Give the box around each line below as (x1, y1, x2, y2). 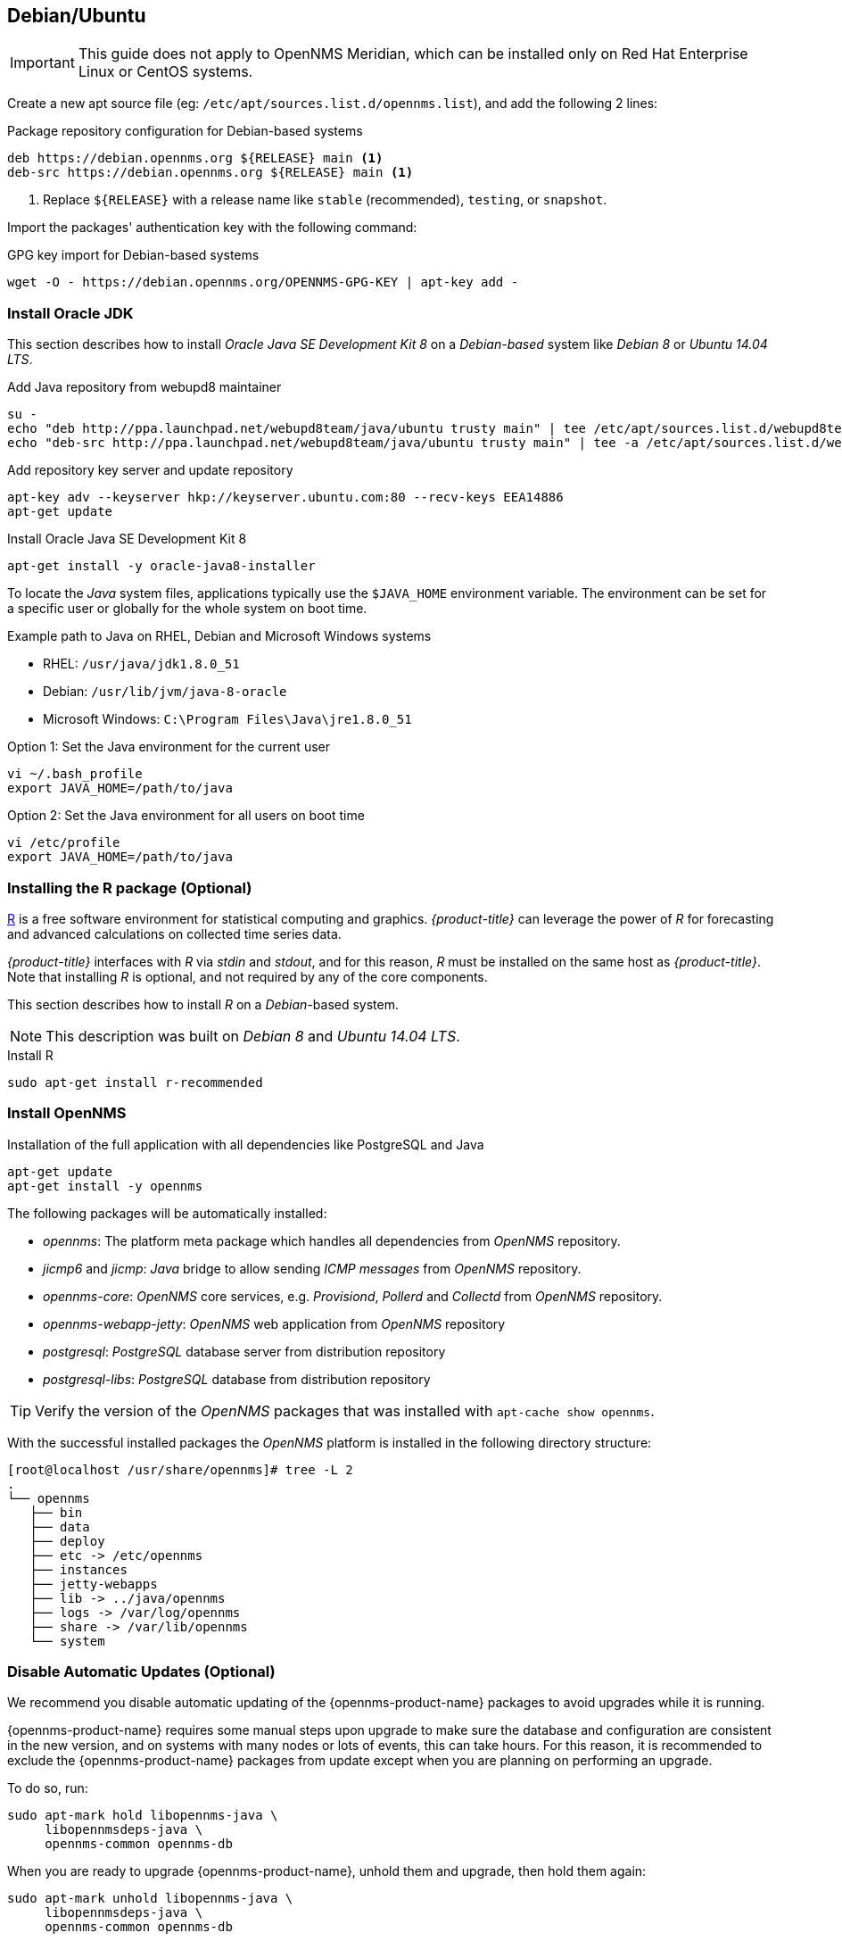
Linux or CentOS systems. (78, 62, 253, 81)
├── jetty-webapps (29, 1576, 158, 1591)
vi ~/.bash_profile (7, 767, 143, 782)
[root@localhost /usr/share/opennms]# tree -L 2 (7, 1462, 353, 1477)
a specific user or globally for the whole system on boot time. (7, 601, 367, 617)
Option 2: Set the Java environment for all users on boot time (7, 808, 365, 824)
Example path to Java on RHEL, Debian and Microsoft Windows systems (7, 628, 432, 644)
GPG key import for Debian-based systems (7, 247, 260, 263)
